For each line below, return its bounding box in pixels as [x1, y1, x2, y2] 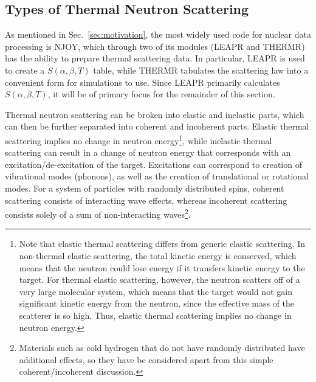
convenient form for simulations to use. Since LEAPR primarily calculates [5, 75, 280, 88]
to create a [5, 63, 45, 76]
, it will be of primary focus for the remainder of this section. [47, 88, 275, 100]
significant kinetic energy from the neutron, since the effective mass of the [19, 297, 295, 310]
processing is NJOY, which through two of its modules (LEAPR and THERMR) [5, 40, 305, 52]
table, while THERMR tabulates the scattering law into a [93, 63, 309, 76]
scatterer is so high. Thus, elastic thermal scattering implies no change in [19, 308, 292, 321]
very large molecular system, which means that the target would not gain [19, 285, 292, 297]
